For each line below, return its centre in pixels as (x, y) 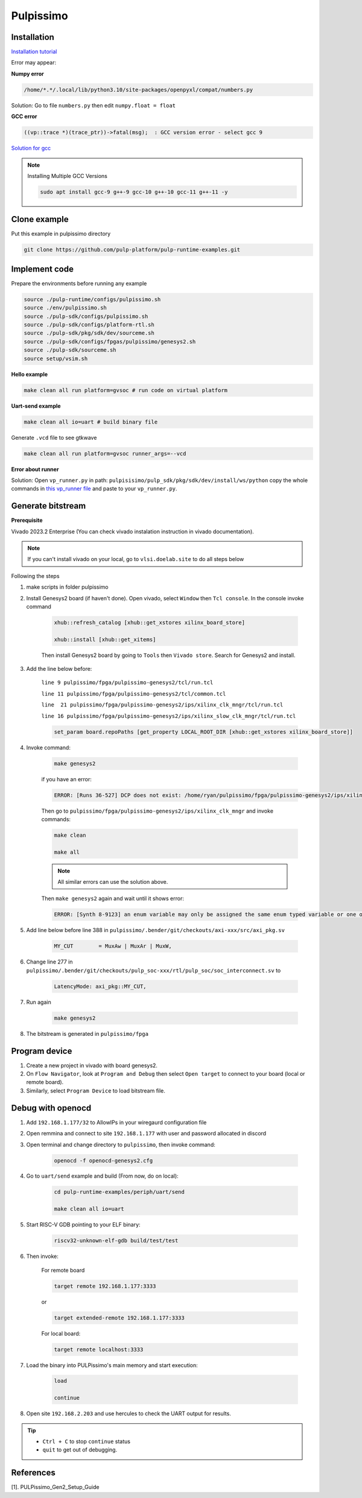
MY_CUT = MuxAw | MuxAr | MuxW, (113, 946)
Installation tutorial (34, 52)
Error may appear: (34, 63)
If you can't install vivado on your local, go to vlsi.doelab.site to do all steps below (136, 559)
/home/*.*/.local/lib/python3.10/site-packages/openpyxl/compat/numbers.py (138, 90)
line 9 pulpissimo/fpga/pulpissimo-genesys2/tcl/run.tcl (127, 683)
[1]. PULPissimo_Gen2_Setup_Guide (55, 1487)
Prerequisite (27, 520)
